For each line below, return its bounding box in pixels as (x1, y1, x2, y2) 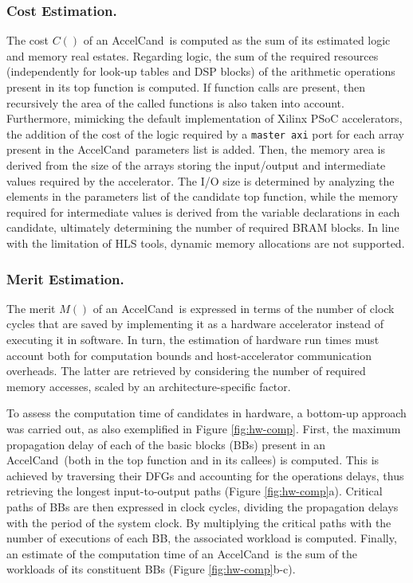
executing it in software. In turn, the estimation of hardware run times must (6, 331, 380, 347)
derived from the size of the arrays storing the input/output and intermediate (6, 157, 386, 174)
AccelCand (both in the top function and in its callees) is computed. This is (6, 452, 380, 468)
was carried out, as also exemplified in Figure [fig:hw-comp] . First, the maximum (6, 420, 401, 436)
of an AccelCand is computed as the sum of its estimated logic (83, 32, 391, 49)
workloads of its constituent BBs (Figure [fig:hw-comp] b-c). (6, 561, 296, 577)
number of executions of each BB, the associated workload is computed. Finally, (6, 530, 397, 546)
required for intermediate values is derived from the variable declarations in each (6, 203, 400, 220)
